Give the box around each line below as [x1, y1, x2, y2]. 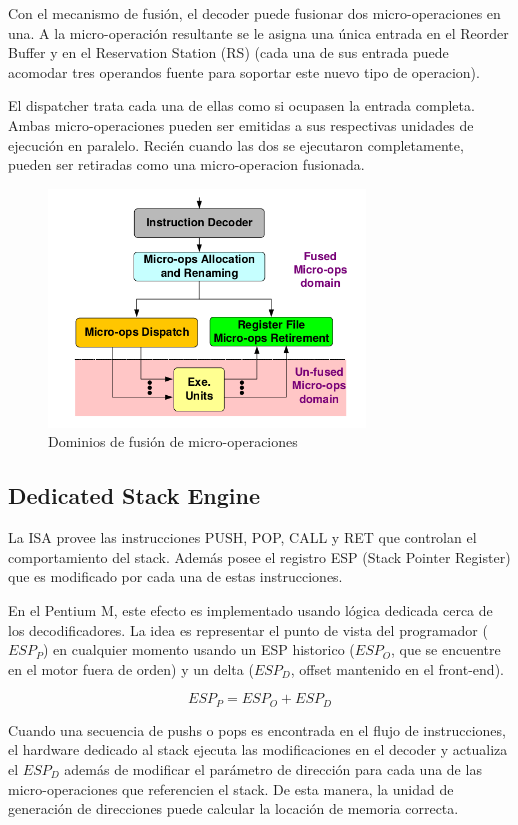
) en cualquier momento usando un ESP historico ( [43, 639, 355, 660]
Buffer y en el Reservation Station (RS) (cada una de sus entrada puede [8, 42, 449, 63]
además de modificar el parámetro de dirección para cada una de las [64, 758, 482, 779]
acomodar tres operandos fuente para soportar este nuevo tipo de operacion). [8, 61, 480, 82]
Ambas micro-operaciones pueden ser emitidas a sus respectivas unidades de [8, 114, 474, 135]
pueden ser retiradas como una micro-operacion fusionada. [8, 154, 365, 175]
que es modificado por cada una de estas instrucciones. [8, 566, 343, 587]
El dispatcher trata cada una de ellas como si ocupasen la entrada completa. [8, 95, 475, 116]
